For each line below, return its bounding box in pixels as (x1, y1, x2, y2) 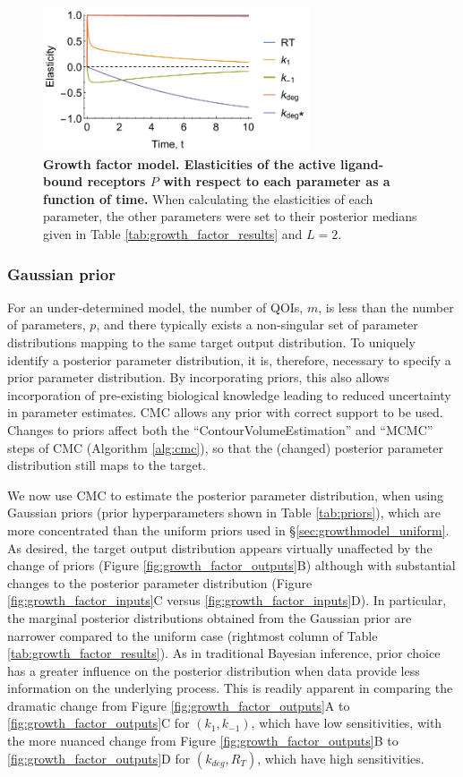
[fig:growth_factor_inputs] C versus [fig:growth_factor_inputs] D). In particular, (7, 591, 447, 610)
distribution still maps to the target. (7, 456, 206, 474)
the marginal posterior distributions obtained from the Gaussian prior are (7, 608, 412, 627)
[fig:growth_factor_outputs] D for (7, 748, 191, 767)
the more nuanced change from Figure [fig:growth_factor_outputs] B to (7, 731, 399, 750)
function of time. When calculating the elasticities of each (43, 189, 373, 208)
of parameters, (7, 315, 86, 334)
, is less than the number (318, 297, 454, 316)
